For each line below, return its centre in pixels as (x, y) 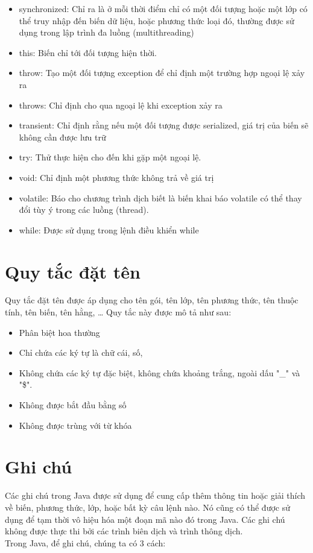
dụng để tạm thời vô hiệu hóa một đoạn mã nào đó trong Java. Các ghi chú (145, 519)
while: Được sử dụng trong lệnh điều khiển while (109, 229)
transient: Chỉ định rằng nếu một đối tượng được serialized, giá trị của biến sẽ (164, 125)
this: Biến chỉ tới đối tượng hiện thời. (88, 52)
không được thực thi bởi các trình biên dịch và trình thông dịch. (124, 531)
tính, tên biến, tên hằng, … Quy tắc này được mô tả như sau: (118, 312)
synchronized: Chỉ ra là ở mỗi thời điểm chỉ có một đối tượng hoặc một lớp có (163, 8)
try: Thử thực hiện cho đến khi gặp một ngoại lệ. (110, 157)
